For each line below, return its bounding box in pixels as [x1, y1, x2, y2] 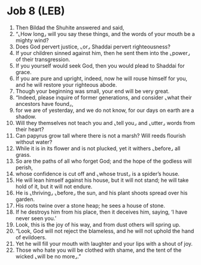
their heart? [15, 126, 44, 133]
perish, [15, 163, 33, 171]
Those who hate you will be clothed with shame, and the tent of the [15, 246, 182, 254]
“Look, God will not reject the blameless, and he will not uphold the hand [15, 227, 194, 234]
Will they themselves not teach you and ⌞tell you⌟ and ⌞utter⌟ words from [15, 119, 195, 126]
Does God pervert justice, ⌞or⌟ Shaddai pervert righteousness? [15, 43, 171, 50]
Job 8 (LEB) [7, 4, 65, 18]
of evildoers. [15, 233, 47, 240]
